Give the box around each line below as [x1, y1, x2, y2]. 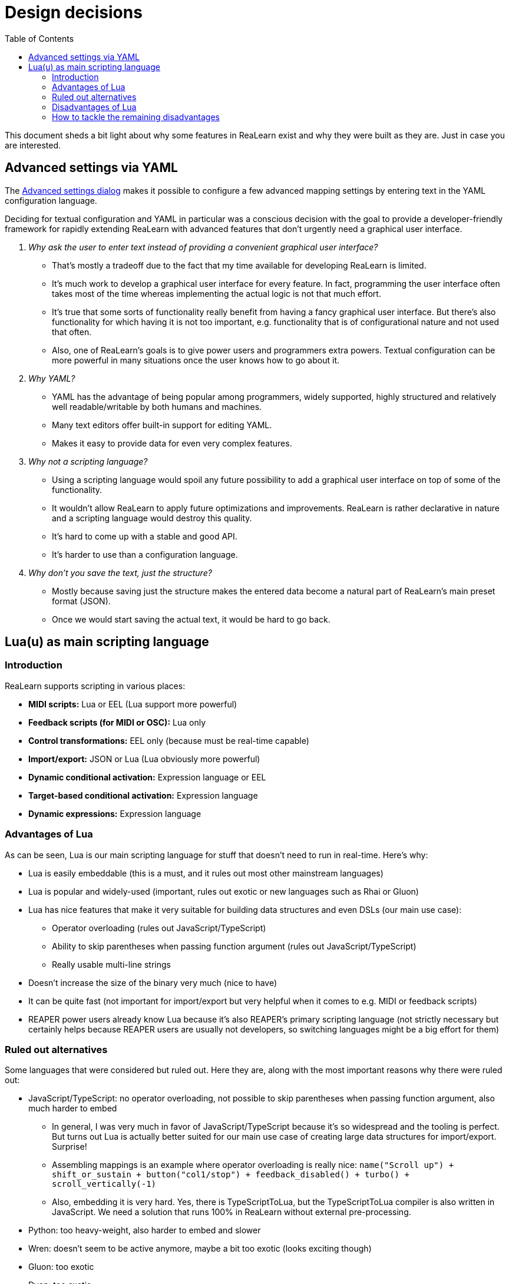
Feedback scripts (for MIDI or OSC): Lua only [28, 717, 206, 727]
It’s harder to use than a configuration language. [52, 549, 238, 560]
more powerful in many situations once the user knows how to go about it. [52, 355, 339, 365]
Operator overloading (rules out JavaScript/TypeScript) [52, 922, 266, 933]
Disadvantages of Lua [52, 101, 137, 112]
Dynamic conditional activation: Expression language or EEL [28, 772, 266, 782]
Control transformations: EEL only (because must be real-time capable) [28, 735, 309, 746]
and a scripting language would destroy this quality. [52, 512, 252, 523]
